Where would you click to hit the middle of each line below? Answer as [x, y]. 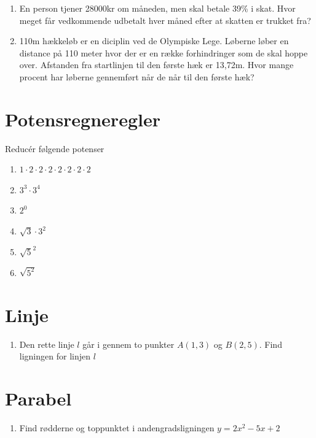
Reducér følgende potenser [55, 148]
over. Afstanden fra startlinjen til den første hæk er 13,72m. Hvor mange [156, 65]
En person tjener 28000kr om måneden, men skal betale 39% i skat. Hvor [157, 8]
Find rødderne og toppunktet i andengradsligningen [117, 427]
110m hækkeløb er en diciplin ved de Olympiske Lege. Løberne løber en [154, 41]
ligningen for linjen [55, 356]
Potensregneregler [83, 119]
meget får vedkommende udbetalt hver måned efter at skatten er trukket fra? [165, 20]
